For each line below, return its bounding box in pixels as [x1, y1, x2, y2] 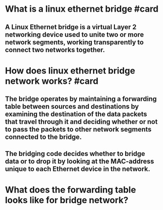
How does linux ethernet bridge [5, 65, 135, 76]
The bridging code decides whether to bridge [5, 150, 145, 158]
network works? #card [5, 76, 99, 86]
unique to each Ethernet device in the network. [5, 165, 151, 173]
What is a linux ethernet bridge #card [5, 3, 159, 15]
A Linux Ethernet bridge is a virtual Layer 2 [5, 23, 137, 31]
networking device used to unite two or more [5, 30, 144, 38]
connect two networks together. [5, 45, 106, 54]
